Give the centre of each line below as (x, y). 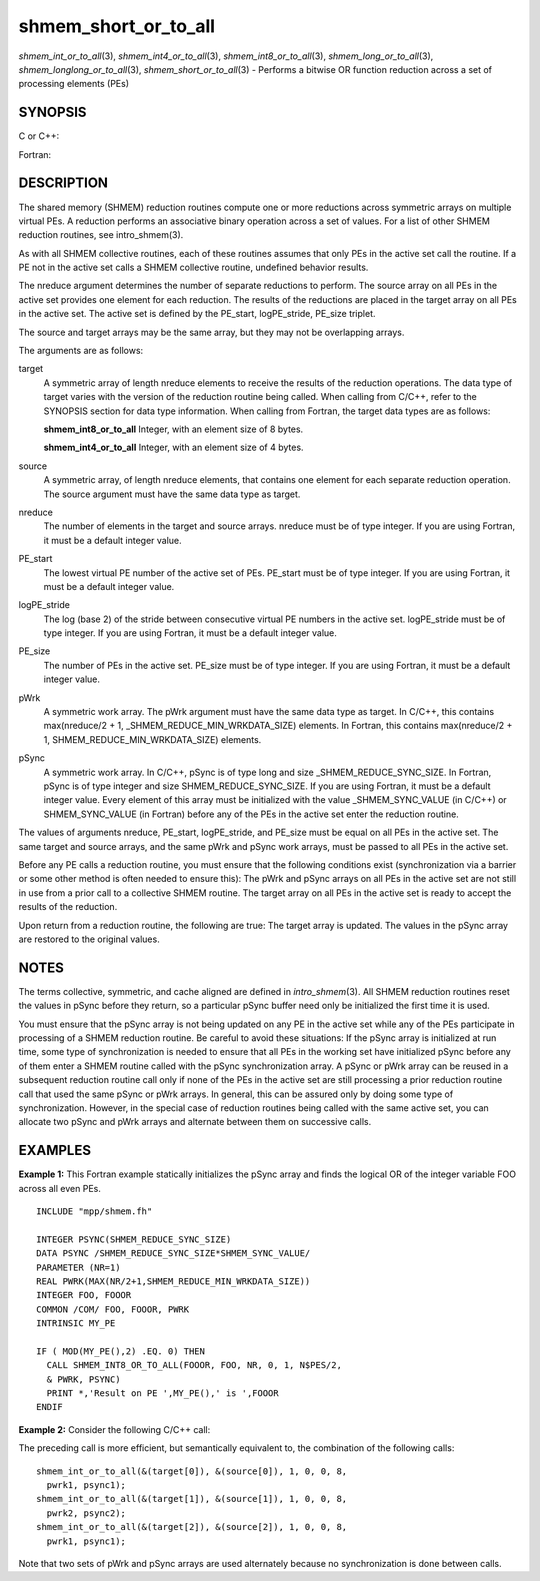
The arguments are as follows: (81, 351)
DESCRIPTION (63, 183)
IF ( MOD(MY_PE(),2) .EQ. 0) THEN (120, 1351)
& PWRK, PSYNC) (83, 1379)
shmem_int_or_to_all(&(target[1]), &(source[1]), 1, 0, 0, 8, (192, 1499)
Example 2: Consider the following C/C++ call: (114, 1429)
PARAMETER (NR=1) (78, 1267)
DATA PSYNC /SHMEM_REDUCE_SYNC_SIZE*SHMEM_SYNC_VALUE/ (173, 1253)
